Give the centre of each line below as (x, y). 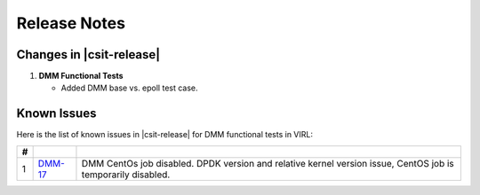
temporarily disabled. (126, 175)
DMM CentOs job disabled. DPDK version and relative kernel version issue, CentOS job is (268, 163)
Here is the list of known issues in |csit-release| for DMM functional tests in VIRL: (164, 135)
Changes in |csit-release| (88, 55)
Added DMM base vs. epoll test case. (130, 88)
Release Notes (71, 23)
